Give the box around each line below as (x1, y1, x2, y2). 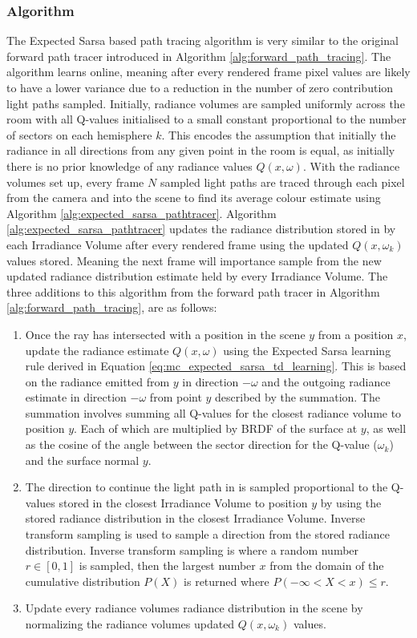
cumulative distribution (25, 572, 140, 589)
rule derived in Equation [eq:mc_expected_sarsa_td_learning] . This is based (25, 357, 407, 374)
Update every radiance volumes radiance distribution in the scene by (25, 600, 363, 616)
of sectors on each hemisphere (6, 126, 152, 143)
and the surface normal (25, 451, 140, 468)
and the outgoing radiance (261, 373, 391, 390)
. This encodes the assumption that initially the (161, 126, 396, 143)
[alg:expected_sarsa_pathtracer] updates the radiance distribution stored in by (6, 220, 396, 237)
